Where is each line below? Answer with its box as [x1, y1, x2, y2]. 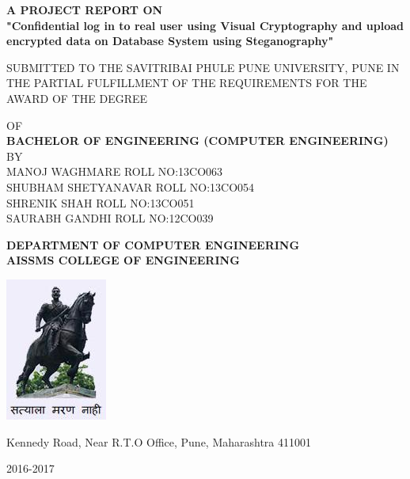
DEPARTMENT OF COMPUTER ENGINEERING [6, 236, 300, 253]
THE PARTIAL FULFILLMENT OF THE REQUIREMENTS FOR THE [6, 74, 367, 91]
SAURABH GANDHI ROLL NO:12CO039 [6, 210, 214, 226]
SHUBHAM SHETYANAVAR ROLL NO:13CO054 [6, 178, 255, 195]
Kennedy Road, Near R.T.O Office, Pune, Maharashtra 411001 [6, 433, 312, 450]
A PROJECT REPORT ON [6, 2, 163, 17]
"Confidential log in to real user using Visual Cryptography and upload [6, 17, 404, 33]
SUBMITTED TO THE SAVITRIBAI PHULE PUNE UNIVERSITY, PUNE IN [6, 59, 400, 75]
